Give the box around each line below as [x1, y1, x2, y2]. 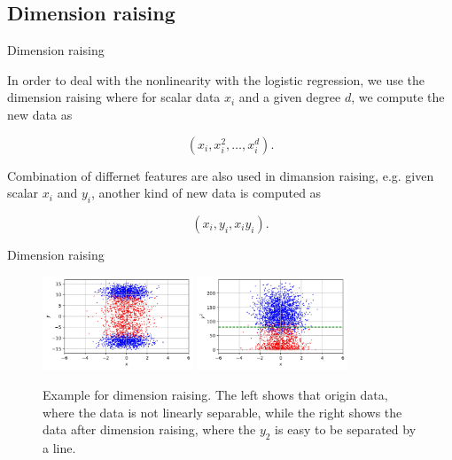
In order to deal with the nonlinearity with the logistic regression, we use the [7, 70, 425, 89]
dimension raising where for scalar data [7, 88, 221, 106]
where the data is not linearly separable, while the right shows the [43, 402, 402, 421]
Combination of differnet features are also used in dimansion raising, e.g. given [7, 166, 434, 184]
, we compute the [351, 88, 445, 106]
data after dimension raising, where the [43, 420, 256, 439]
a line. [43, 439, 76, 457]
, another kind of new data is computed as [90, 183, 322, 202]
